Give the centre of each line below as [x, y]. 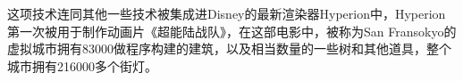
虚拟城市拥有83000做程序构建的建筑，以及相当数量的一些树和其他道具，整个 [229, 49]
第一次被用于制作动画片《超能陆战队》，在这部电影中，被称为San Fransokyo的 [232, 31]
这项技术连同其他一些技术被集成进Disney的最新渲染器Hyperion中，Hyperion [227, 13]
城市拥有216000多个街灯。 [82, 65]
